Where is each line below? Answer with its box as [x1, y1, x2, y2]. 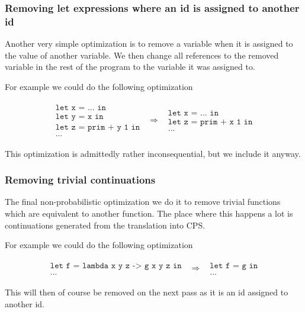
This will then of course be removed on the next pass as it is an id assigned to [5, 285, 288, 298]
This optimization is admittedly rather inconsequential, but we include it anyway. [5, 147, 301, 159]
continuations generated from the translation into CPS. [5, 218, 206, 231]
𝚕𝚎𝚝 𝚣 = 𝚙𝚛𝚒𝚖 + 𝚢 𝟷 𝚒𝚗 [55, 123, 140, 131]
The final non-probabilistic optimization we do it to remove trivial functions [5, 195, 281, 208]
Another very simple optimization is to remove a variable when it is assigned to [5, 37, 293, 50]
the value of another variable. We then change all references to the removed [5, 49, 279, 61]
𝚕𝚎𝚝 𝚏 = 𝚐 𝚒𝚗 [210, 261, 258, 270]
